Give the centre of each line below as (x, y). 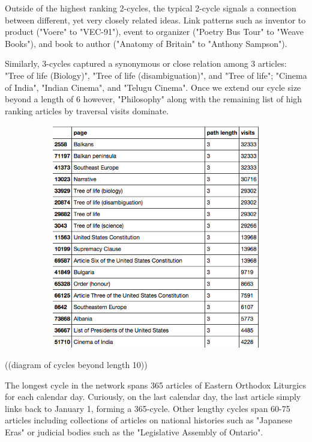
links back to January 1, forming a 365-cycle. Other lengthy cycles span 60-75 (148, 408)
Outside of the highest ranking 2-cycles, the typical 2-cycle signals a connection (151, 8)
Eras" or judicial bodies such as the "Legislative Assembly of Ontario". (134, 431)
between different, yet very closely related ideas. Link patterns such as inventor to (155, 20)
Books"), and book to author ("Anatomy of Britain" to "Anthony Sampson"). (146, 43)
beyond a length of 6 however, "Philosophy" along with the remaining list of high (154, 99)
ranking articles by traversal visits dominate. (87, 110)
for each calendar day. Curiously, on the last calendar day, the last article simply (153, 397)
